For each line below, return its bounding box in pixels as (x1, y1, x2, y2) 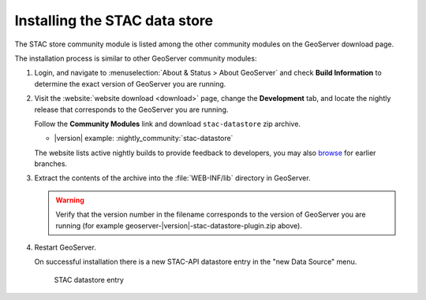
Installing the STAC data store (14, 12, 214, 29)
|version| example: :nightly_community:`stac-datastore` (54, 134, 234, 143)
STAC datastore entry (54, 275, 124, 284)
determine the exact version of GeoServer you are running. (34, 79, 226, 88)
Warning (55, 195, 84, 205)
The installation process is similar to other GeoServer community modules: (14, 54, 257, 63)
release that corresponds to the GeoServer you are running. (34, 105, 229, 114)
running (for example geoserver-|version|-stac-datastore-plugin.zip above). (55, 220, 303, 230)
